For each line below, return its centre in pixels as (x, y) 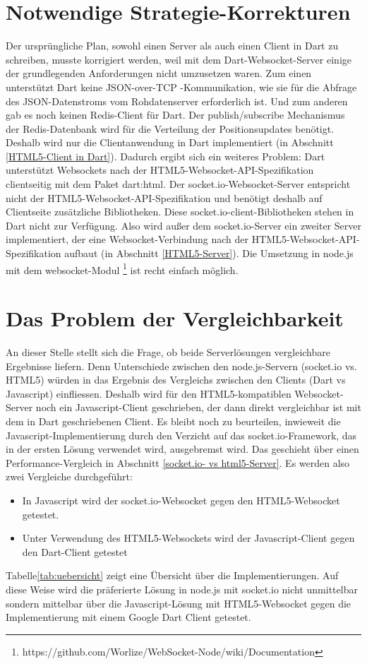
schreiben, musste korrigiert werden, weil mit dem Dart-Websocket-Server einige (179, 59)
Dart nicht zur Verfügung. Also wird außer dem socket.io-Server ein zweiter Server (183, 225)
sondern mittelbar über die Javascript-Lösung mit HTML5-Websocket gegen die (179, 603)
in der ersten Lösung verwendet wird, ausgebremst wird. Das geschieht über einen (182, 449)
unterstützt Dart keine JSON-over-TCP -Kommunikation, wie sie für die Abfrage (181, 87)
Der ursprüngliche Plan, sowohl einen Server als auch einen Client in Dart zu (172, 46)
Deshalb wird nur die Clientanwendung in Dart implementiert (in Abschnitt (170, 142)
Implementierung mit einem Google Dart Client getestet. (128, 617)
